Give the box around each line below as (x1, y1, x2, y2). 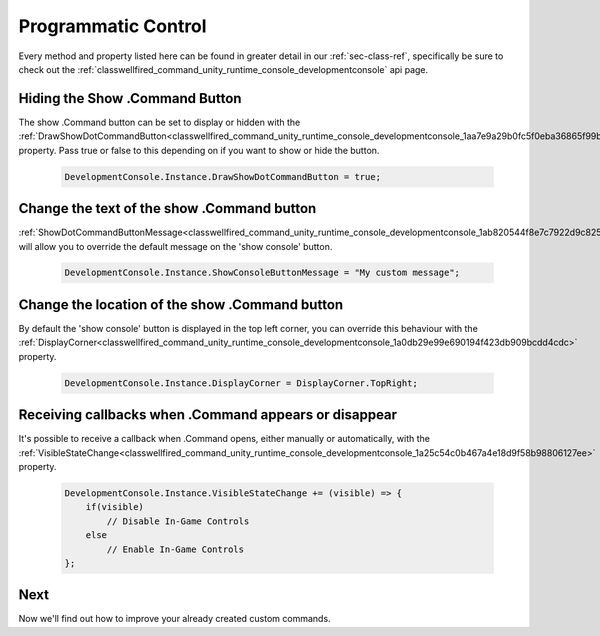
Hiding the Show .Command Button (18, 90, 242, 107)
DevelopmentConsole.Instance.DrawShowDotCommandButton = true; (64, 171, 382, 182)
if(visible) (85, 501, 145, 513)
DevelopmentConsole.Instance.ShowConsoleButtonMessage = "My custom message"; (64, 267, 460, 279)
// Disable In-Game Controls (106, 515, 250, 527)
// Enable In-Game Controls (106, 543, 245, 555)
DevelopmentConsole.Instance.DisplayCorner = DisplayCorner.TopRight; (64, 377, 419, 389)
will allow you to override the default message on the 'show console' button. (18, 240, 333, 252)
